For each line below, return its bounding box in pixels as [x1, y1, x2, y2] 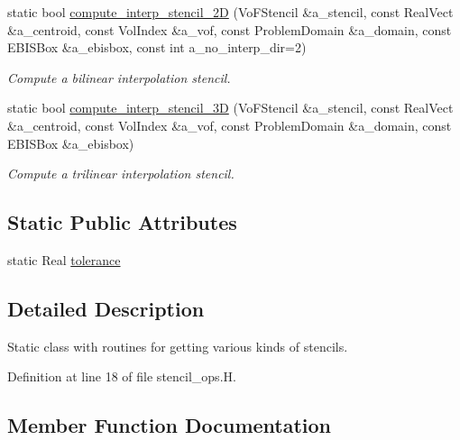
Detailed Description [7, 294, 205, 322]
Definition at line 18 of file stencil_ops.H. [7, 367, 236, 386]
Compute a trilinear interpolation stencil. [7, 164, 235, 183]
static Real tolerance [7, 250, 121, 269]
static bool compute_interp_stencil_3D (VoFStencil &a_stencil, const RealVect [7, 98, 454, 117]
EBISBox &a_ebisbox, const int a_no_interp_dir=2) [7, 38, 307, 57]
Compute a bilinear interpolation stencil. [7, 68, 231, 87]
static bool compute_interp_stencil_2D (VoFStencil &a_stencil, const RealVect [7, 3, 454, 21]
